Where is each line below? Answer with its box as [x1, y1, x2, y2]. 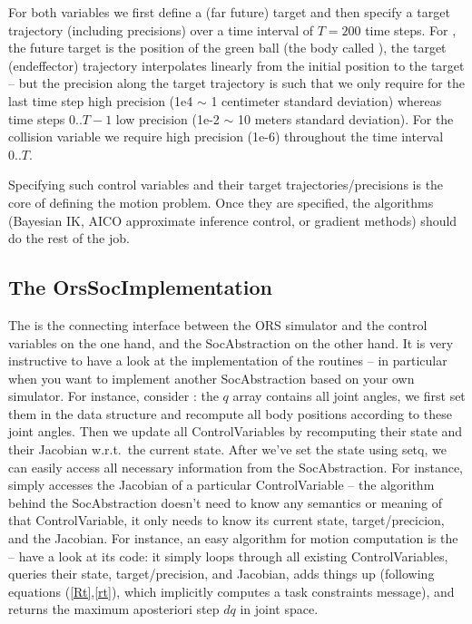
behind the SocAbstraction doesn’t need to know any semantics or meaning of [8, 492, 442, 512]
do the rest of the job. [8, 229, 130, 248]
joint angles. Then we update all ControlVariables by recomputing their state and [8, 422, 463, 441]
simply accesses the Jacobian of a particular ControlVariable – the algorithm [8, 475, 435, 494]
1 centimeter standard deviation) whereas [211, 91, 442, 110]
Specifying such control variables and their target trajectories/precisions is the [8, 175, 444, 194]
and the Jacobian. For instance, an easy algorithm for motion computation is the [8, 529, 458, 548]
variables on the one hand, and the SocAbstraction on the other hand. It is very [8, 333, 454, 352]
